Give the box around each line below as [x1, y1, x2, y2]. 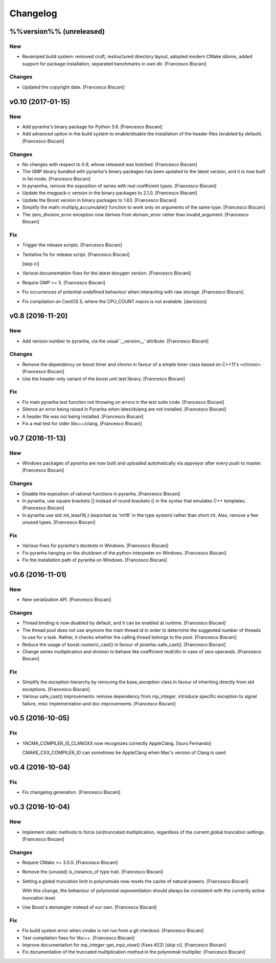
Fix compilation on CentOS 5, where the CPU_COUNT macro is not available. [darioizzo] [22, 298, 207, 304]
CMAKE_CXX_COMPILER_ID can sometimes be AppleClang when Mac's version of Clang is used [22, 749, 226, 756]
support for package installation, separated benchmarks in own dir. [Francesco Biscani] [22, 60, 207, 66]
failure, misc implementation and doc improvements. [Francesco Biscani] [22, 700, 176, 706]
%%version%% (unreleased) [9, 27, 105, 36]
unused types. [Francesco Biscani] [22, 519, 96, 525]
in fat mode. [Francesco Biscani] [22, 175, 91, 181]
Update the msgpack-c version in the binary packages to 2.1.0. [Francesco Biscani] [22, 190, 197, 196]
